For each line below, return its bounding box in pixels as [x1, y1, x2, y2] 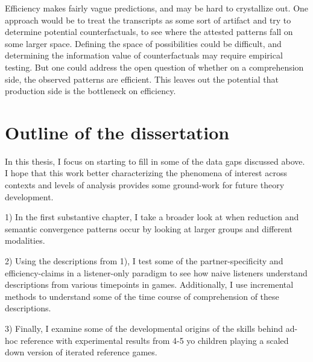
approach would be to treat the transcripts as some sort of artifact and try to [5, 13, 291, 26]
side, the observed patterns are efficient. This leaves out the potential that [5, 72, 279, 85]
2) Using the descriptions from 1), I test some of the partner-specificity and [5, 255, 283, 267]
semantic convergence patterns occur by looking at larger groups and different [5, 222, 292, 235]
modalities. [5, 234, 45, 247]
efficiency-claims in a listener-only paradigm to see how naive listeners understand [5, 266, 308, 279]
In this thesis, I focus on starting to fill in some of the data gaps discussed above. [5, 154, 305, 167]
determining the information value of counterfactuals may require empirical [5, 49, 283, 62]
